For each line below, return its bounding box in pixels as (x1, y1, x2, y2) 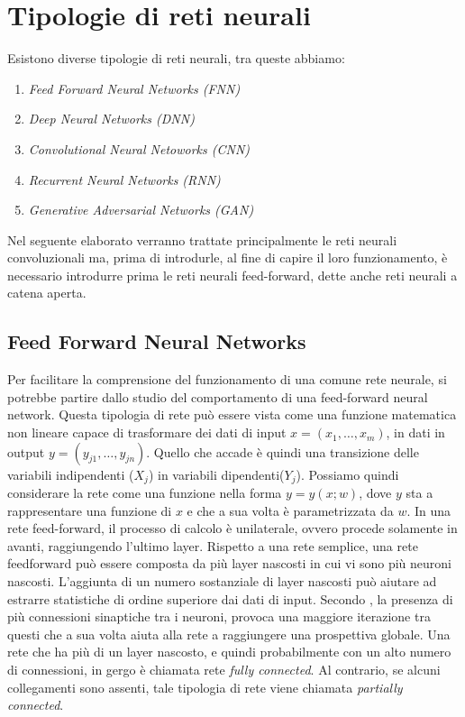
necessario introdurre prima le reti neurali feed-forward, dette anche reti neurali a (7, 265, 458, 284)
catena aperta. (7, 283, 87, 302)
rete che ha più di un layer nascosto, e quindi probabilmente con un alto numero (7, 642, 451, 661)
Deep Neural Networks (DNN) (28, 109, 195, 128)
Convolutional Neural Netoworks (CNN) (28, 139, 251, 158)
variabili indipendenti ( (7, 464, 134, 483)
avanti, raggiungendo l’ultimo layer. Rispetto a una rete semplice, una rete (7, 536, 418, 555)
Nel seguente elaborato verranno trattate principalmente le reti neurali (7, 230, 397, 249)
